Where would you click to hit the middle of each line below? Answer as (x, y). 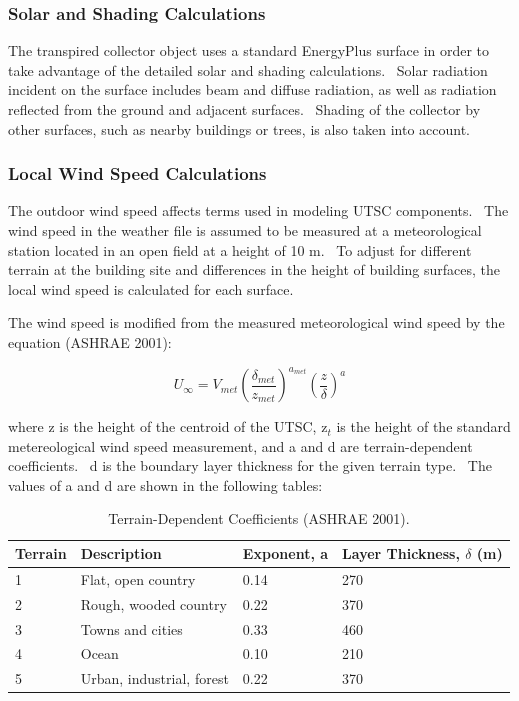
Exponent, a (285, 553)
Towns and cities (131, 628)
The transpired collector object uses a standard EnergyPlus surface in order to (249, 50)
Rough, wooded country (153, 603)
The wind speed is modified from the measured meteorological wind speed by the (256, 322)
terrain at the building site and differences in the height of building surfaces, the (254, 269)
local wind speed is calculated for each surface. (151, 288)
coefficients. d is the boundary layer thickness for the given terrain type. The (250, 465)
